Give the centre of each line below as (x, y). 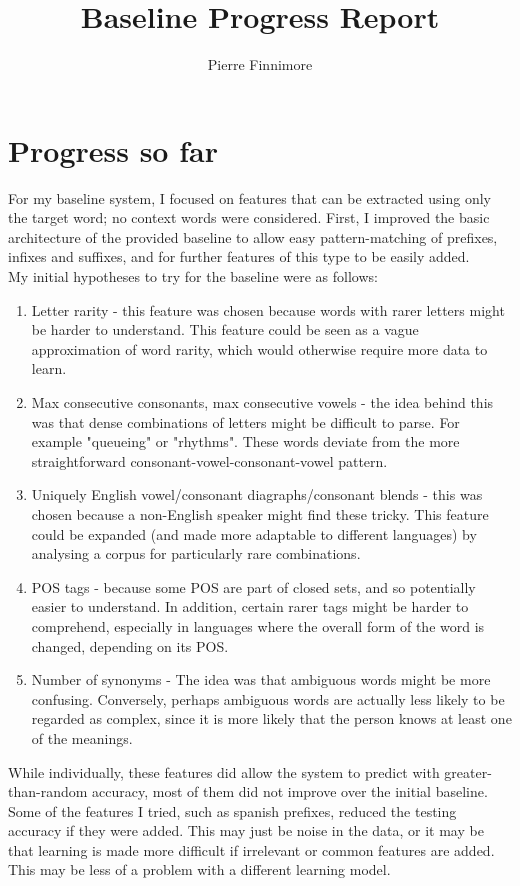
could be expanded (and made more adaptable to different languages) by (254, 533)
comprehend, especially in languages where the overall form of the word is (258, 625)
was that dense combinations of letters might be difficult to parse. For (245, 421)
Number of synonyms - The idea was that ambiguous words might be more (261, 679)
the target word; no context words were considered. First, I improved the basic (249, 217)
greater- (468, 771)
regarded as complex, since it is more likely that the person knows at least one (271, 718)
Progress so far (113, 149)
